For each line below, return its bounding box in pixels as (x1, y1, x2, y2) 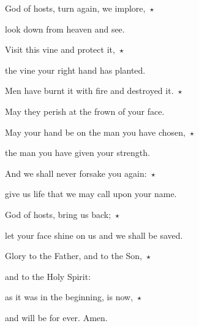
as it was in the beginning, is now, (5, 290, 133, 303)
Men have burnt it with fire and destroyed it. (5, 84, 174, 97)
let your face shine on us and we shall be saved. (5, 228, 183, 241)
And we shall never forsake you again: (5, 166, 147, 179)
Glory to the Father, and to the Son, (5, 249, 143, 262)
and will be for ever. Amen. (5, 311, 108, 324)
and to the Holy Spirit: (5, 270, 91, 282)
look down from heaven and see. (5, 22, 125, 35)
